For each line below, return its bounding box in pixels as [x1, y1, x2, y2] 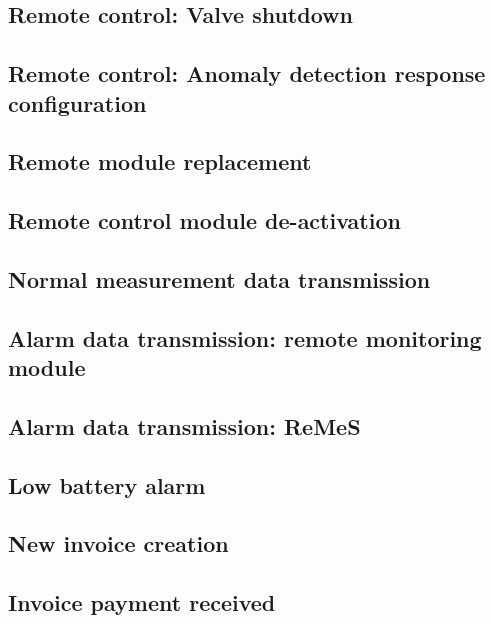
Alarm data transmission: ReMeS [8, 410, 361, 441]
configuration [8, 87, 147, 118]
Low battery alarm [8, 469, 206, 500]
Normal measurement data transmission [8, 263, 431, 294]
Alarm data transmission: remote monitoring [8, 322, 482, 353]
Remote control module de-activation [8, 205, 401, 236]
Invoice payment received [8, 587, 276, 618]
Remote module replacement [8, 146, 312, 177]
